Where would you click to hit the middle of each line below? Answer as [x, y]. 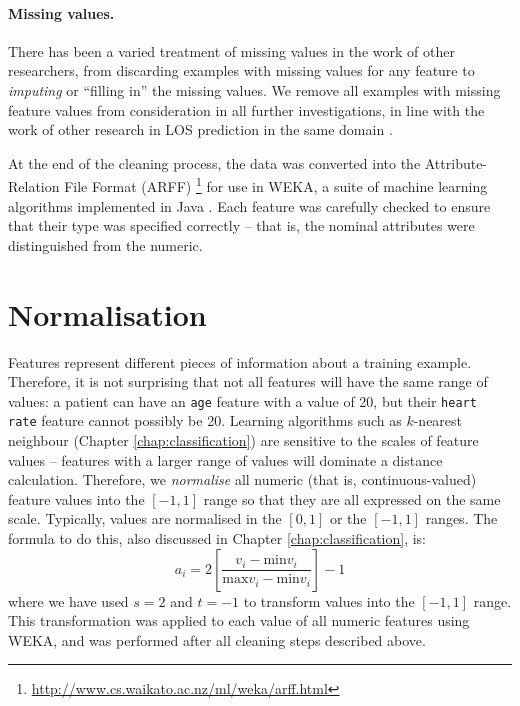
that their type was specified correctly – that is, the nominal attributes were [241, 225]
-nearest [438, 420]
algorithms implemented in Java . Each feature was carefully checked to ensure [249, 205]
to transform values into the [329, 600]
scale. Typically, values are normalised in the [145, 518]
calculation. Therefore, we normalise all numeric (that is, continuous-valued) [242, 479]
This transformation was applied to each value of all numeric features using [239, 620]
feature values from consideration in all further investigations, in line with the [246, 109]
